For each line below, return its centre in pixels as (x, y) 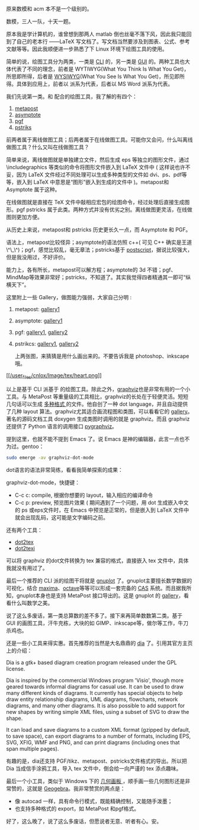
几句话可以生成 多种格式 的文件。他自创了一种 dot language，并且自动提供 (97, 404)
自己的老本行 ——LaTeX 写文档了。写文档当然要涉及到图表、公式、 (98, 41)
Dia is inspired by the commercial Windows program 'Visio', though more (95, 680)
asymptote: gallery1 (38, 321)
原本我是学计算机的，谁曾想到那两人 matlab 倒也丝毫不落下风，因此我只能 (96, 34)
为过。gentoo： (25, 446)
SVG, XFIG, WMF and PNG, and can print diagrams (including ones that (93, 742)
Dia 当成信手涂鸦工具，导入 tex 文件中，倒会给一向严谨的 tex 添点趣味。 (94, 768)
